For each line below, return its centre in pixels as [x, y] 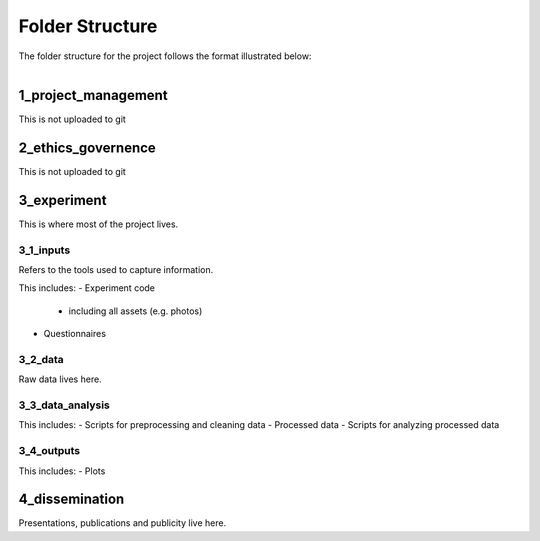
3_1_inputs [44, 250]
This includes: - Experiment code [86, 288]
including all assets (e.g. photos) [135, 311]
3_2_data [41, 359]
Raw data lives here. [60, 379]
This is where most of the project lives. [98, 224]
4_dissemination [71, 499]
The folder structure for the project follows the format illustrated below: [165, 56]
